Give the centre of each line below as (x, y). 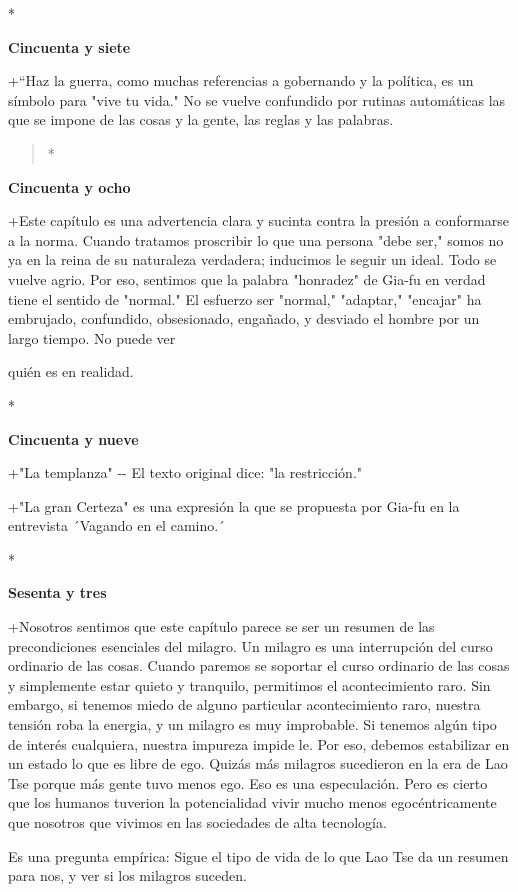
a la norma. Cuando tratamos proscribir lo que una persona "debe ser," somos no (256, 239)
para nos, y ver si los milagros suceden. (127, 875)
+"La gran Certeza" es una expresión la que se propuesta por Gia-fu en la (234, 505)
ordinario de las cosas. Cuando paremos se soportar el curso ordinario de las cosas (259, 665)
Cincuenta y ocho (69, 186)
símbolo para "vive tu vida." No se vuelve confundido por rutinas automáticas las (257, 99)
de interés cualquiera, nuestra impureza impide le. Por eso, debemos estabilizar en (259, 743)
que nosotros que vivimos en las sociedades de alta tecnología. (197, 822)
